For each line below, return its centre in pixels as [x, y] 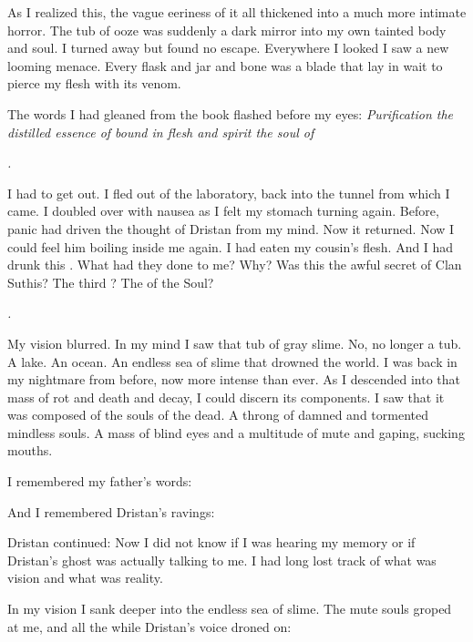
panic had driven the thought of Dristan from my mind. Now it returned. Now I [231, 228]
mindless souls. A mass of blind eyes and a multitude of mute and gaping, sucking [236, 432]
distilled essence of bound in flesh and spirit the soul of [161, 132]
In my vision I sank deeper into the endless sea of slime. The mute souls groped [230, 609]
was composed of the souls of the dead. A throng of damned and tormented [218, 415]
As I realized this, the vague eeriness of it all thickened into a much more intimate [237, 12]
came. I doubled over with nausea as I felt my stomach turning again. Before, [223, 211]
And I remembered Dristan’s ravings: [111, 511]
